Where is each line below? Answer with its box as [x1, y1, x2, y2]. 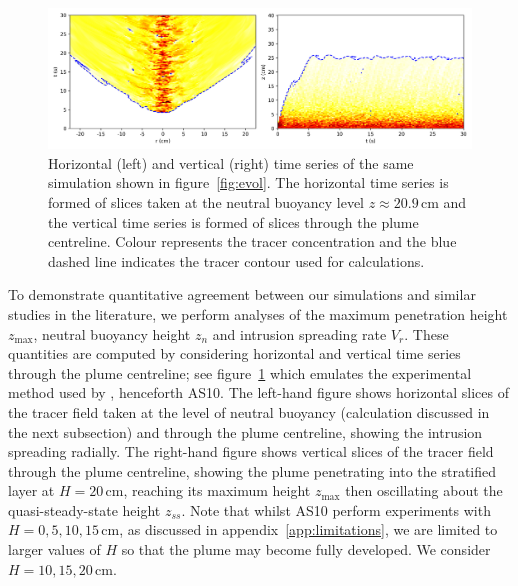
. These [404, 323, 449, 344]
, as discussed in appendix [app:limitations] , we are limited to [119, 519, 498, 540]
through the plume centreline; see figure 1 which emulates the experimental [8, 362, 472, 383]
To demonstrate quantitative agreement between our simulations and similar [8, 284, 476, 305]
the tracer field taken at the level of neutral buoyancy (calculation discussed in [8, 401, 490, 422]
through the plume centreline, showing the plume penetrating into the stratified [8, 460, 497, 481]
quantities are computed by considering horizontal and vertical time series [8, 343, 461, 364]
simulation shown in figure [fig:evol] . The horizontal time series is [48, 172, 449, 193]
